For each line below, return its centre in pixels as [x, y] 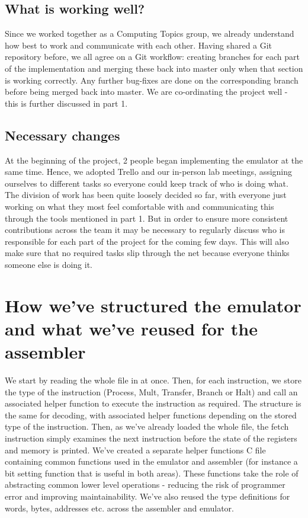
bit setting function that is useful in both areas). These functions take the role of [152, 473]
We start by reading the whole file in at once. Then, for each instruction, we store [153, 380]
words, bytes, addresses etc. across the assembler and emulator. [119, 508]
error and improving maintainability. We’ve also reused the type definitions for [147, 496]
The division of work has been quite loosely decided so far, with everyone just [146, 195]
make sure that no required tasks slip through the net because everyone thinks [147, 253]
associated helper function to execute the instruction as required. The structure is [153, 403]
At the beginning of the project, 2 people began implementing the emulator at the [154, 160]
